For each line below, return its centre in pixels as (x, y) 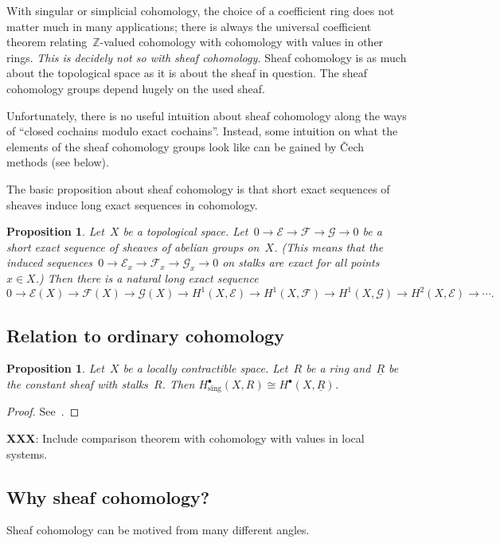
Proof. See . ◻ (43, 411)
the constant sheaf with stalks (77, 384)
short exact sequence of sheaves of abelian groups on (133, 246)
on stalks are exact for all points (301, 262)
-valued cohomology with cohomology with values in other (242, 42)
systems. (27, 453)
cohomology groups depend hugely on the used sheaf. (136, 88)
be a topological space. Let (186, 231)
